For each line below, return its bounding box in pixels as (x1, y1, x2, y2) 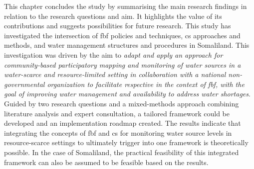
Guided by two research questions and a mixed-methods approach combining (4, 98, 239, 108)
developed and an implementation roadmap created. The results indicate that (4, 118, 241, 128)
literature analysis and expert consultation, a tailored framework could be (4, 108, 230, 118)
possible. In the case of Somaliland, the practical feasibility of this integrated (4, 147, 239, 157)
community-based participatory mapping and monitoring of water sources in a (4, 59, 241, 70)
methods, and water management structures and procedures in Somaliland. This (4, 40, 250, 50)
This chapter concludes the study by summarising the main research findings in (4, 1, 247, 11)
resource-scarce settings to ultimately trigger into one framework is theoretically (4, 137, 249, 148)
